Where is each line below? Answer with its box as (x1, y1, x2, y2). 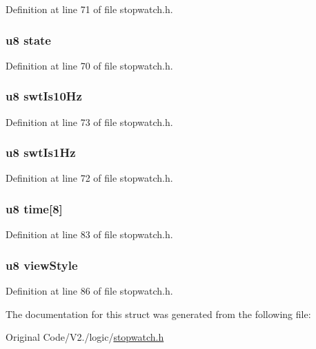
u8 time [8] (6, 200, 63, 217)
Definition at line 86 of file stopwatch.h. (6, 284, 173, 298)
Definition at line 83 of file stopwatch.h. (6, 227, 173, 242)
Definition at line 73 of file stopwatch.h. (6, 114, 173, 129)
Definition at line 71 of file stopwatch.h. (6, 2, 173, 16)
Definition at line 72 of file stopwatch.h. (6, 171, 173, 185)
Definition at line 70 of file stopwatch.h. (6, 58, 173, 72)
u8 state (6, 31, 51, 48)
